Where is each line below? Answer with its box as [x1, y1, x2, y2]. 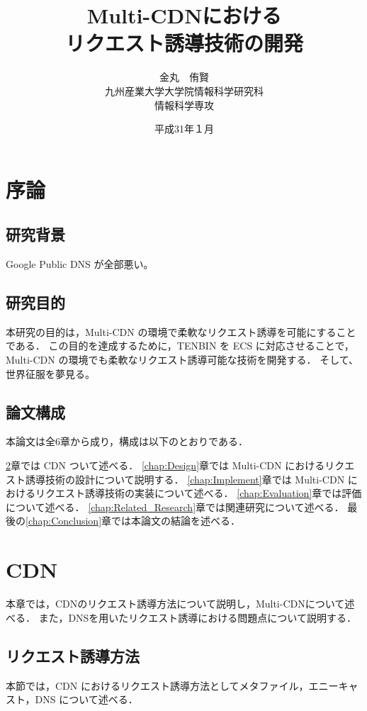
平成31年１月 [154, 121, 214, 136]
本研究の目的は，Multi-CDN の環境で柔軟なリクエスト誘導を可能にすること [6, 324, 356, 339]
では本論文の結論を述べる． [111, 513, 241, 528]
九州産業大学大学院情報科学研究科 [105, 83, 264, 98]
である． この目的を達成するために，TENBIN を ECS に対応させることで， [6, 338, 354, 353]
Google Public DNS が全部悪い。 [6, 257, 154, 271]
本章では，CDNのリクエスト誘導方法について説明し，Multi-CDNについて [6, 596, 345, 611]
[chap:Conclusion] [26, 513, 102, 528]
